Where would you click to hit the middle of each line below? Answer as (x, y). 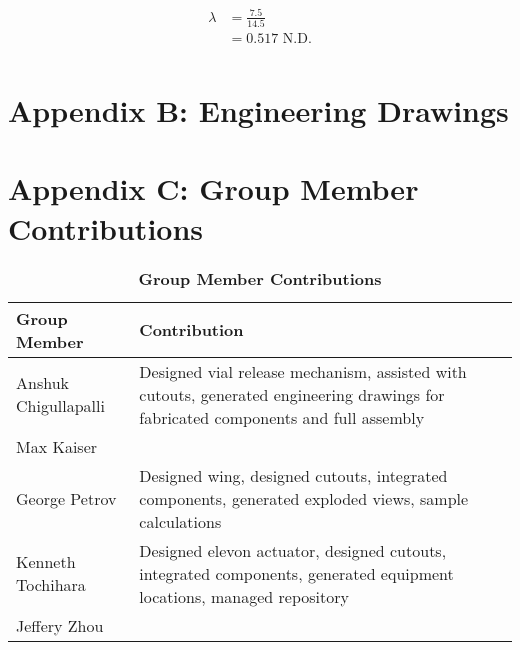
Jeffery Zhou (60, 625)
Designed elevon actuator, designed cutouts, (293, 550)
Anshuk (42, 383)
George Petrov (66, 498)
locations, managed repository (244, 596)
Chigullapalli (60, 406)
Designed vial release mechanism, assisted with (303, 371)
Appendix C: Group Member (213, 188)
